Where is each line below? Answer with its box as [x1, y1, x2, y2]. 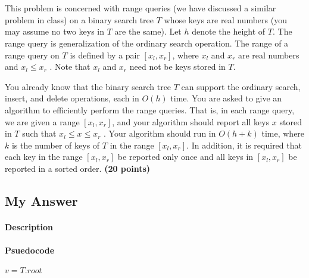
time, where [261, 127, 305, 140]
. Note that [49, 60, 90, 73]
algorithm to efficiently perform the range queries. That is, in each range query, [5, 103, 295, 116]
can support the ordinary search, [181, 80, 301, 92]
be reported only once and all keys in [117, 150, 254, 163]
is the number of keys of [11, 138, 100, 151]
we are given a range [5, 115, 80, 128]
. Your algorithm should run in [104, 127, 216, 140]
